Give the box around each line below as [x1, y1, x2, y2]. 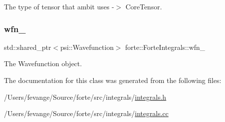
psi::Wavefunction [60, 41, 114, 52]
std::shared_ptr [4, 41, 51, 52]
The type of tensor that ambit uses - [4, 1, 114, 11]
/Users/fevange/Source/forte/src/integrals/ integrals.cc [4, 108, 169, 119]
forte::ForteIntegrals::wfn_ [125, 41, 205, 52]
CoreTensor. [125, 1, 162, 11]
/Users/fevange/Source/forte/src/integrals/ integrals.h [4, 91, 166, 102]
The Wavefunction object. [4, 58, 82, 69]
